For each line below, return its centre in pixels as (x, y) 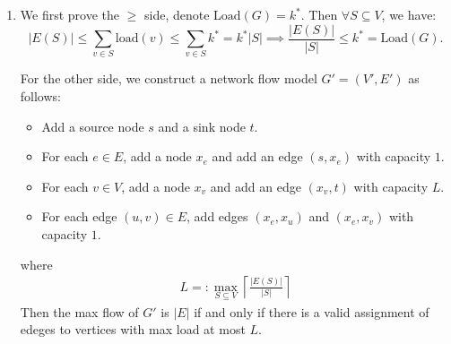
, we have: (409, 14)
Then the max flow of (79, 311)
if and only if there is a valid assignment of (312, 311)
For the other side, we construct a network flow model (169, 78)
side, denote (177, 14)
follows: (40, 95)
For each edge (79, 216)
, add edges (217, 216)
